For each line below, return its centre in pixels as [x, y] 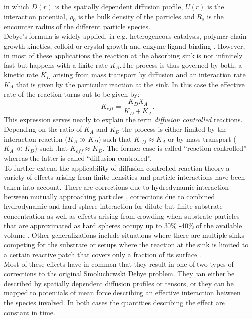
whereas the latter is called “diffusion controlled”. [78, 158]
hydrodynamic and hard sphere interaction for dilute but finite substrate [113, 206]
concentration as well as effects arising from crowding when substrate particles [122, 216]
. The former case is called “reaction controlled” [174, 148]
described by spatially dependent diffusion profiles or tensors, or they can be [119, 283]
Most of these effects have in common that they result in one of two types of [119, 264]
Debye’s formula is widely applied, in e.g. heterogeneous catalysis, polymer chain [125, 36]
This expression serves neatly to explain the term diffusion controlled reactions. [123, 119]
